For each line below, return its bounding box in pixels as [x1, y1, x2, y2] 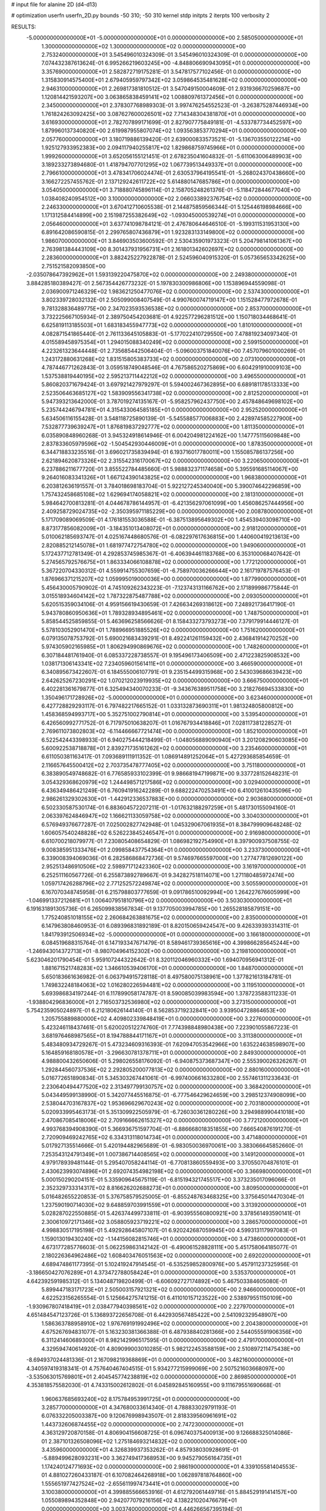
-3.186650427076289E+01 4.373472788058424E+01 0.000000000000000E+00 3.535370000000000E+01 [26, 1269, 296, 1276]
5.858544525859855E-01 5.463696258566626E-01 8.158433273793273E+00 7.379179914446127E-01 [41, 618, 299, 625]
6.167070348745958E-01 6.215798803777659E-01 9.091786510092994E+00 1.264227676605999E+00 [41, 888, 301, 896]
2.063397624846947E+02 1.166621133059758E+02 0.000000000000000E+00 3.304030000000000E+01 [41, 812, 309, 820]
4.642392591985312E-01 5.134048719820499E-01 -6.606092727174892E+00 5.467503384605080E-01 [26, 1277, 287, 1284]
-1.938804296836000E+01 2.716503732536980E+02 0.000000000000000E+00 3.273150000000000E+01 [26, 998, 296, 1006]
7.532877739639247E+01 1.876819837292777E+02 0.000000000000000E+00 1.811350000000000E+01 [41, 423, 304, 430]
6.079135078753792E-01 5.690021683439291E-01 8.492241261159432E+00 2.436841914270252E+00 [41, 635, 299, 642]
